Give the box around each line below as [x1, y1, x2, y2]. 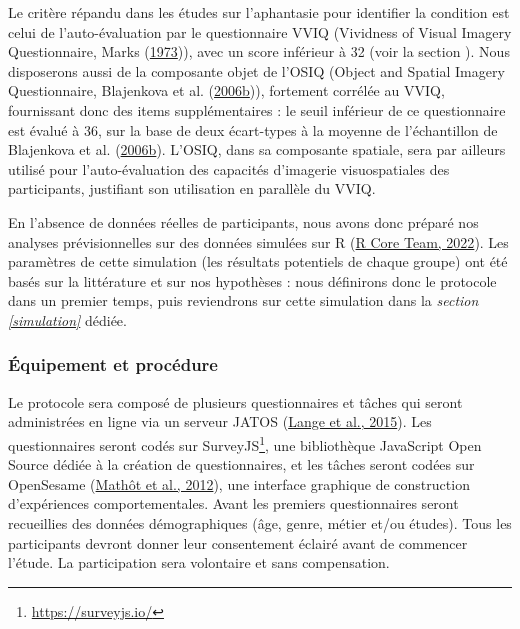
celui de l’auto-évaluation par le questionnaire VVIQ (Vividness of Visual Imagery [8, 21, 512, 42]
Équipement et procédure [8, 352, 218, 377]
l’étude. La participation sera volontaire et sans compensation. [8, 552, 390, 573]
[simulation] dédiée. [8, 309, 127, 330]
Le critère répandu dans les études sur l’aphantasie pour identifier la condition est [8, 2, 510, 22]
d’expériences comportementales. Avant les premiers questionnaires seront [8, 493, 459, 514]
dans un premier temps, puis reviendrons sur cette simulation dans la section [8, 290, 479, 311]
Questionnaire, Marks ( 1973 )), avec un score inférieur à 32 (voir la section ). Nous [8, 41, 510, 62]
